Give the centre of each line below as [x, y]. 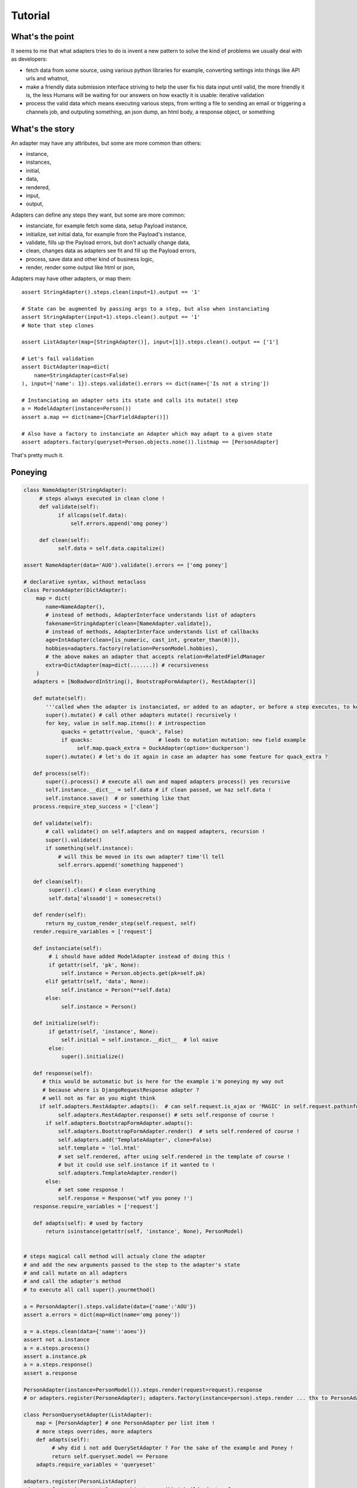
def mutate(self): [60, 698]
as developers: [29, 59]
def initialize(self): [66, 1023]
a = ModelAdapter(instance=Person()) [77, 409]
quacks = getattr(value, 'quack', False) [122, 732]
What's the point [43, 37]
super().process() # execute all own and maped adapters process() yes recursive [168, 782]
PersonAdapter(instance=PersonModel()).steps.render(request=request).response [143, 1389]
